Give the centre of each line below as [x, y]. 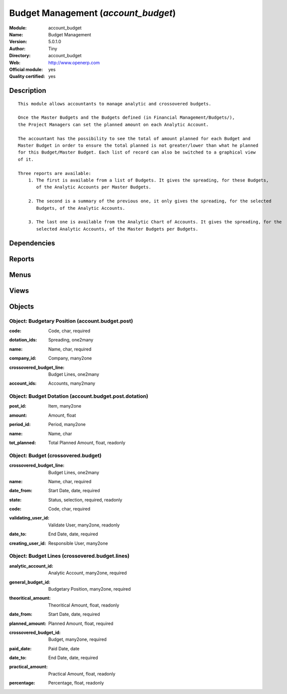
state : [15, 500]
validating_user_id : [29, 518]
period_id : [20, 425]
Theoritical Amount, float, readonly [84, 605]
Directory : [20, 56]
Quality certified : [27, 77]
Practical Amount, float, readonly [82, 674]
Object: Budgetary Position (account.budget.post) [71, 321]
